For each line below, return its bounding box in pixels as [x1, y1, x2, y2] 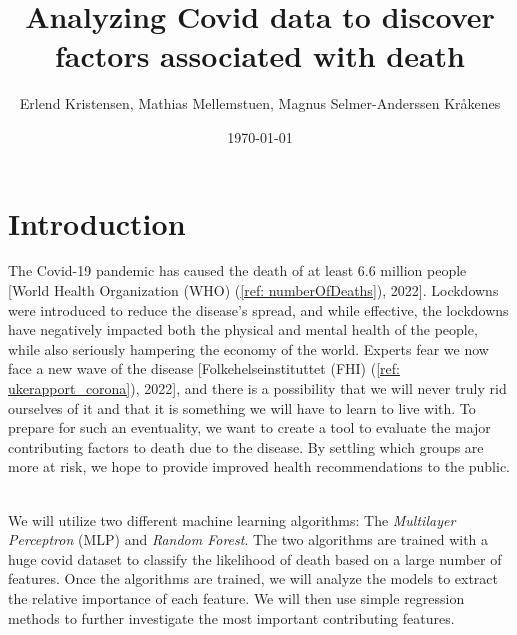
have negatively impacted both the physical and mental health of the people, [8, 319, 478, 340]
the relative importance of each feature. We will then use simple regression [8, 587, 465, 608]
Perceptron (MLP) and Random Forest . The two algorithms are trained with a [8, 529, 489, 550]
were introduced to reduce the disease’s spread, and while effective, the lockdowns [8, 299, 509, 320]
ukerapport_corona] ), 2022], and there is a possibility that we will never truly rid [8, 378, 507, 398]
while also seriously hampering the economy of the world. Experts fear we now [8, 338, 489, 359]
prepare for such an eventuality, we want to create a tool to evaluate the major [8, 417, 491, 438]
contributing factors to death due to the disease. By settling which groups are [8, 436, 484, 457]
